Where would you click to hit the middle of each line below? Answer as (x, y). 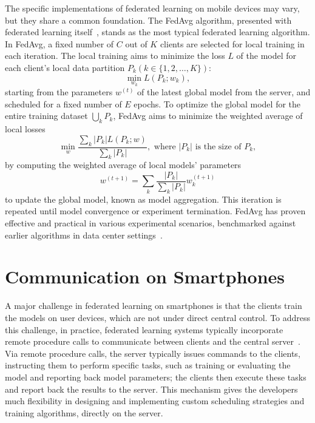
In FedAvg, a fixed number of (59, 43)
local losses (25, 129)
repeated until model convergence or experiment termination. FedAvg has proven (155, 211)
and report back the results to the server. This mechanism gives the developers (151, 389)
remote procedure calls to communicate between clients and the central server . (153, 341)
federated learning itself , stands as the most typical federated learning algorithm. (157, 32)
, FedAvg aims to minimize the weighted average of (208, 116)
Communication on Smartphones (145, 276)
